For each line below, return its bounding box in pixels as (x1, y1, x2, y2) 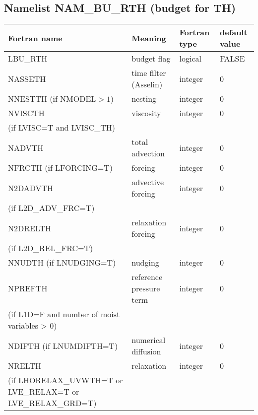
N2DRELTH (8, 222, 52, 234)
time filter (131, 67, 166, 79)
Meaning (131, 32, 166, 44)
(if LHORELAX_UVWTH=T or (8, 374, 123, 386)
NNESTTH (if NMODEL (8, 93, 96, 105)
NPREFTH (8, 282, 48, 294)
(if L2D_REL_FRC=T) (8, 242, 93, 254)
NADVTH (8, 141, 44, 153)
